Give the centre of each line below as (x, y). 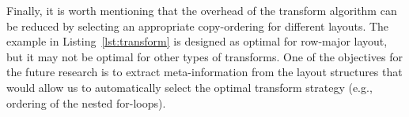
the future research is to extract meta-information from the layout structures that (204, 72)
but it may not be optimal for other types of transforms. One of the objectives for (205, 56)
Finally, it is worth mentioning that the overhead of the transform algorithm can (202, 10)
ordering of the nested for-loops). (86, 102)
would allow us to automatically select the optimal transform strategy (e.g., (189, 87)
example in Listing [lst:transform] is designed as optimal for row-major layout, (197, 41)
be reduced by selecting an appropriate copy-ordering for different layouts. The (198, 26)
